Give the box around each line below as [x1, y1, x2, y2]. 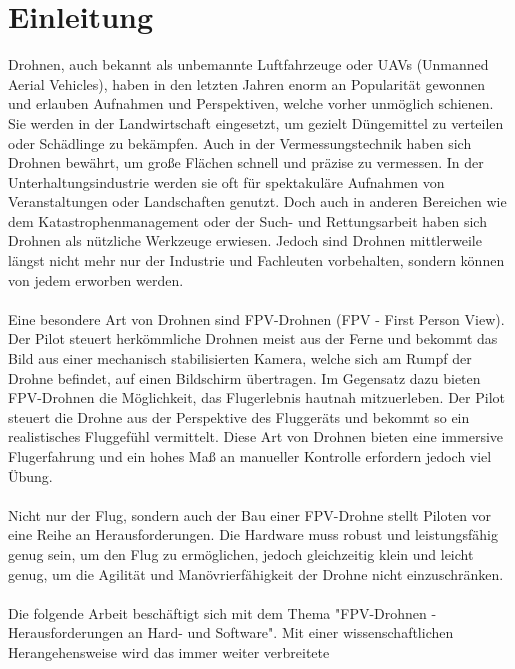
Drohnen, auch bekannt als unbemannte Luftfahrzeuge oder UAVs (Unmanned [8, 54, 489, 75]
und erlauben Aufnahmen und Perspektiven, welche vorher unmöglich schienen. [8, 93, 494, 114]
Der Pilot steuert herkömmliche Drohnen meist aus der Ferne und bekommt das [8, 328, 498, 349]
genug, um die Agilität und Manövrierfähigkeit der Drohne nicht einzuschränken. [8, 563, 504, 584]
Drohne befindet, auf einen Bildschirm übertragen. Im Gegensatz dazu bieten [8, 367, 481, 388]
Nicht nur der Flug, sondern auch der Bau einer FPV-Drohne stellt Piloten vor [8, 504, 492, 525]
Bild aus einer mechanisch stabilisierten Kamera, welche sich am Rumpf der [8, 348, 472, 369]
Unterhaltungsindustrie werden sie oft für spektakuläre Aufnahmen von [8, 171, 445, 192]
